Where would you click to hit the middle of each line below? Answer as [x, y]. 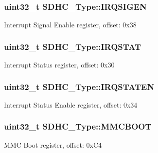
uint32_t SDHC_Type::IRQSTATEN [79, 86]
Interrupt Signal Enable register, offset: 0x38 [70, 25]
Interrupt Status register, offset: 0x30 [59, 65]
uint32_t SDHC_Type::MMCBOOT [78, 126]
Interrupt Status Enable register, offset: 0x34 [71, 104]
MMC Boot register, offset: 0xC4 [53, 144]
